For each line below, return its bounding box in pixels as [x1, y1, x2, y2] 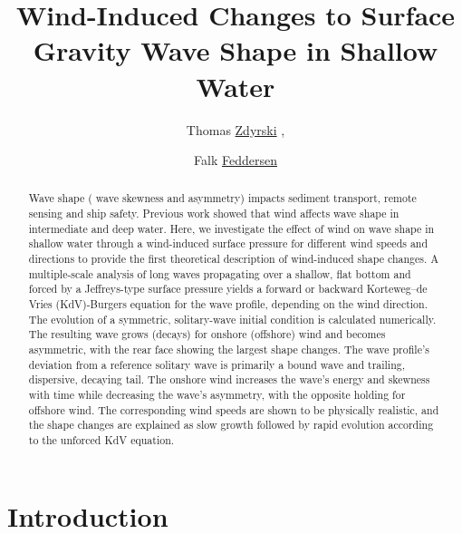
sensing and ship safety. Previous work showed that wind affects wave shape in [28, 206, 399, 221]
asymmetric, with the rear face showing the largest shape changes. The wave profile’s [28, 342, 429, 357]
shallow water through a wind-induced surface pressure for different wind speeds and [28, 236, 428, 251]
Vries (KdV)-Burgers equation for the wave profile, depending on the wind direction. [28, 296, 428, 312]
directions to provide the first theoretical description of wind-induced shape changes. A [28, 251, 439, 267]
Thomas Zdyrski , [186, 120, 285, 139]
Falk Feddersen [194, 150, 277, 170]
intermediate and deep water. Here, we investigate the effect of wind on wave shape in [28, 220, 435, 236]
